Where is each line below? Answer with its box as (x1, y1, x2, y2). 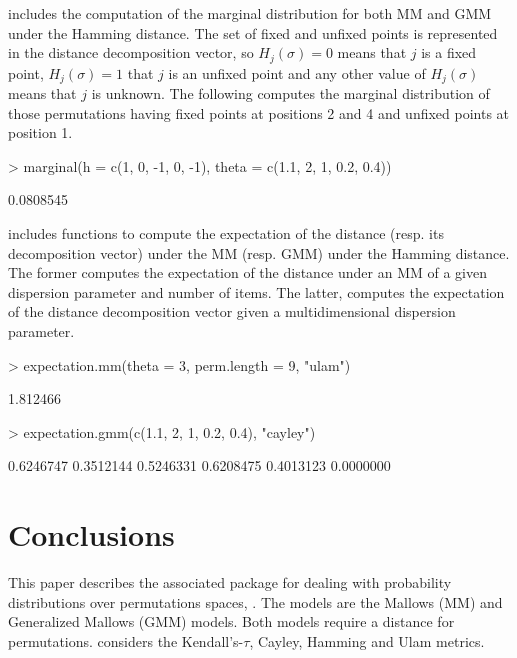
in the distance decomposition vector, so (8, 42, 254, 63)
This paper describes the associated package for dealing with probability (8, 572, 452, 593)
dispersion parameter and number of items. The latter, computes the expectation (8, 281, 505, 302)
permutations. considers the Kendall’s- (8, 630, 244, 651)
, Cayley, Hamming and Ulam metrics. (249, 630, 485, 651)
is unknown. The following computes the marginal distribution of (91, 83, 490, 104)
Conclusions (8, 514, 175, 555)
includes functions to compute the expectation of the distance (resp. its (8, 223, 444, 244)
